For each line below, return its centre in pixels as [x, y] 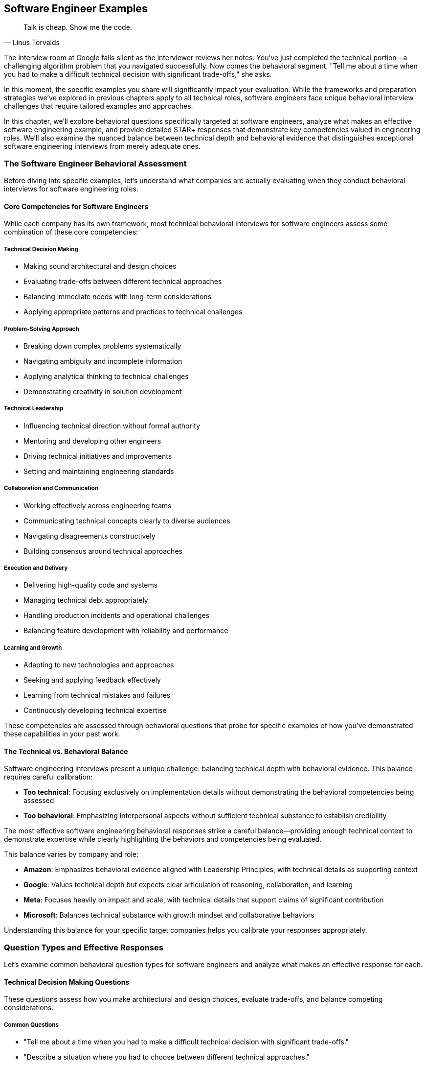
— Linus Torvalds [32, 43]
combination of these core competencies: [71, 232]
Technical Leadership [34, 409]
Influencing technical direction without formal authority [112, 426]
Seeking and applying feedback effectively [92, 680]
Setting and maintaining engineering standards [99, 471]
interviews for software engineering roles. [71, 189]
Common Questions [31, 1025]
